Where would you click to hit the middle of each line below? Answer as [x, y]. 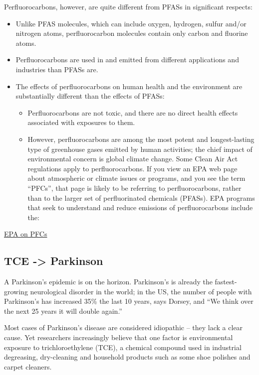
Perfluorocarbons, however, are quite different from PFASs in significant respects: [128, 6]
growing [16, 291]
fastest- [226, 282]
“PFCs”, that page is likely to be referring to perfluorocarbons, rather [134, 187]
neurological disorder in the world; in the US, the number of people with [141, 291]
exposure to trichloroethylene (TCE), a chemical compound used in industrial [123, 347]
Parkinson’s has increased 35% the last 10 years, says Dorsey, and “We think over [129, 301]
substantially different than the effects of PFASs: [90, 96]
